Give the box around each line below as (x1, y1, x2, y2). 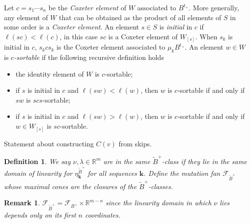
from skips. (118, 138, 152, 148)
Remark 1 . (4, 197, 40, 208)
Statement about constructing (4, 138, 94, 148)
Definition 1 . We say (4, 156, 71, 166)
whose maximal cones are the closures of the (4, 181, 137, 191)
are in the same (103, 156, 150, 166)
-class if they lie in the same (162, 156, 247, 166)
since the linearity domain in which (106, 197, 212, 208)
